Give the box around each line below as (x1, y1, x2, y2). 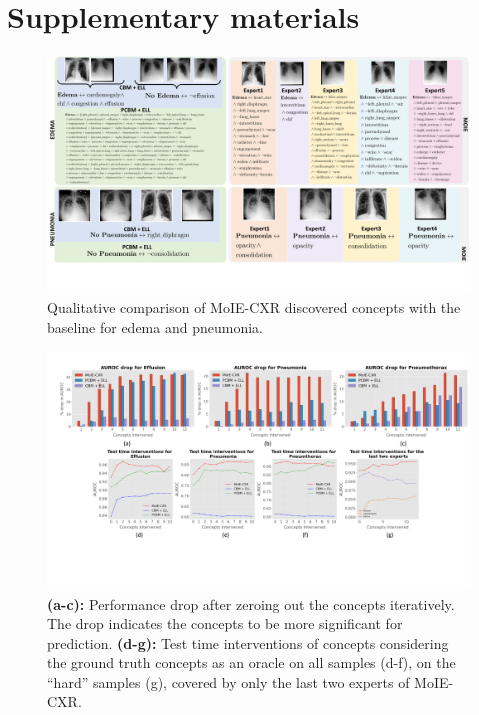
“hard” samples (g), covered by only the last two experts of (47, 671, 410, 692)
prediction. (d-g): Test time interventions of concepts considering (47, 632, 449, 653)
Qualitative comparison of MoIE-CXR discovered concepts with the (47, 297, 461, 318)
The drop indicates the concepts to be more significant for (47, 613, 403, 634)
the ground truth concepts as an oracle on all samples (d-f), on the (47, 652, 456, 673)
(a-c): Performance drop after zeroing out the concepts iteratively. (47, 593, 455, 614)
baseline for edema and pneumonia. (47, 316, 263, 337)
